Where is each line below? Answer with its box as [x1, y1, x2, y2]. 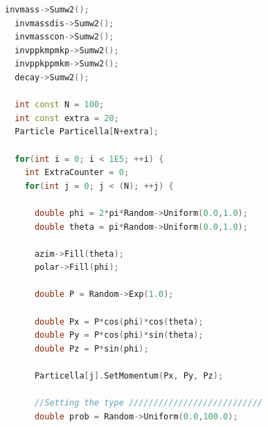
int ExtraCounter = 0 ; [24, 167, 129, 178]
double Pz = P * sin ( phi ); [34, 343, 149, 354]
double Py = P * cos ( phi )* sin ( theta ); [34, 330, 204, 340]
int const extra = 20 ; [15, 113, 119, 123]
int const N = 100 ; [15, 100, 105, 110]
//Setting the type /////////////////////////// [34, 398, 263, 408]
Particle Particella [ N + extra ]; [15, 127, 159, 137]
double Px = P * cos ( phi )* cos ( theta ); [34, 316, 204, 327]
